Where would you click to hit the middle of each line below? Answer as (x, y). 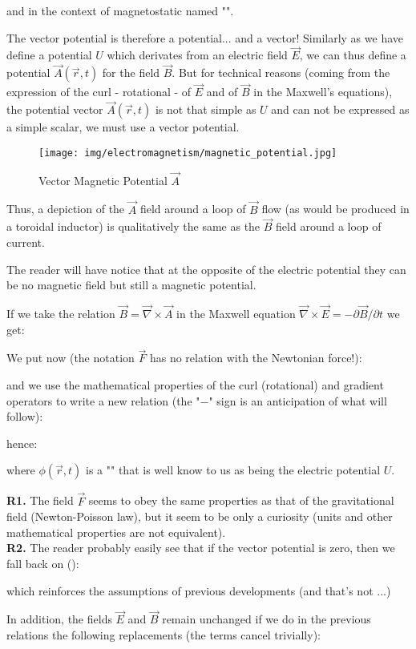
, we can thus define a (353, 55)
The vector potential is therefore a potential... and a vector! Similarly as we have (205, 37)
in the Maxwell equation (236, 313)
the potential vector (55, 109)
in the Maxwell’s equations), (323, 92)
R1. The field (40, 500)
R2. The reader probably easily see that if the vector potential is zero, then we (201, 548)
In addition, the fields (59, 619)
